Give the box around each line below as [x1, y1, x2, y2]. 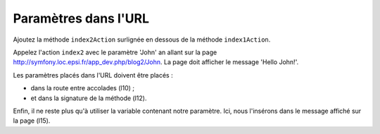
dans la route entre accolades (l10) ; [30, 84, 135, 92]
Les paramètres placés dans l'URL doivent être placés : [13, 71, 173, 79]
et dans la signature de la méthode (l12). [30, 94, 147, 102]
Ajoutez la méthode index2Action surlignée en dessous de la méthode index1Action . [13, 35, 271, 44]
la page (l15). [13, 116, 51, 125]
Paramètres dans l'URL [13, 11, 149, 26]
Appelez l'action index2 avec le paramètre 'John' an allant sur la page [13, 48, 217, 56]
